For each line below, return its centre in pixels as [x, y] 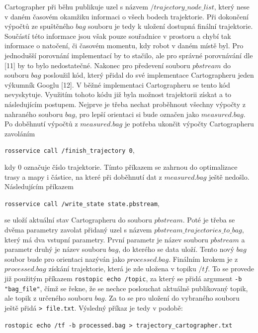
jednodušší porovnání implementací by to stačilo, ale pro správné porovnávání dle [129, 55]
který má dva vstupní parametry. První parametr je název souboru [106, 239]
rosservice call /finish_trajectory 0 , [70, 150]
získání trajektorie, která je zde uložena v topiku [122, 269]
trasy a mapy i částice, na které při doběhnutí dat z [83, 176]
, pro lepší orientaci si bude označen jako [137, 114]
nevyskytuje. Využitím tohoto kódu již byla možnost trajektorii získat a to [118, 94]
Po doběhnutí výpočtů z [41, 124]
